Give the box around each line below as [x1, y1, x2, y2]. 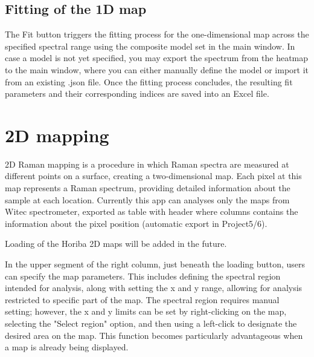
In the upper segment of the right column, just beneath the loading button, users [5, 258, 306, 270]
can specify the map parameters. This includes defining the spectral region [5, 269, 281, 282]
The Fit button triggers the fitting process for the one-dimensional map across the [5, 28, 309, 41]
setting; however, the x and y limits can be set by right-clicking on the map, [5, 305, 287, 318]
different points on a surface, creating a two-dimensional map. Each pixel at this [5, 169, 302, 182]
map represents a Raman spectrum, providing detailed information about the [5, 182, 290, 194]
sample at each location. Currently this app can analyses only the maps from [5, 193, 290, 206]
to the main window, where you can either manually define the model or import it [5, 63, 309, 76]
